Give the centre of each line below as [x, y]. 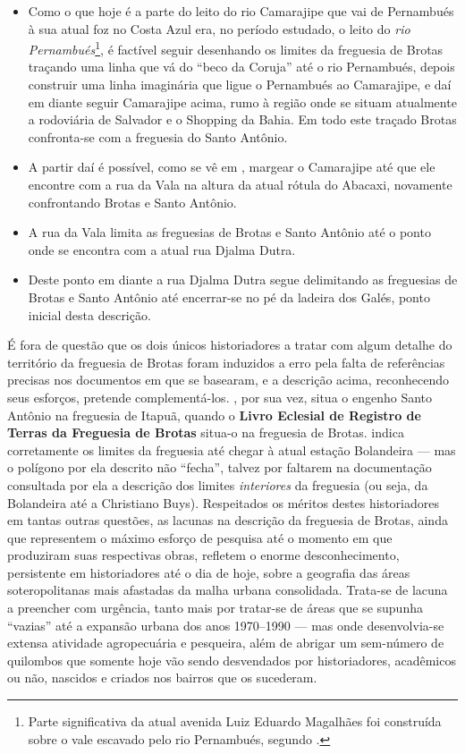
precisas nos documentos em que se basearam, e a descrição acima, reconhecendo [228, 380]
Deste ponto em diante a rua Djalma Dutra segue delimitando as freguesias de [243, 280]
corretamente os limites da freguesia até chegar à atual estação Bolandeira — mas [232, 449]
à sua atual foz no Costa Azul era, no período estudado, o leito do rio [219, 28]
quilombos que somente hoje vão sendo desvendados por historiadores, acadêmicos [232, 660]
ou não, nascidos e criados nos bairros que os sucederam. [162, 678]
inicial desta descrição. [89, 314]
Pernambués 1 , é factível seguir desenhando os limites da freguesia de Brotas [236, 48]
